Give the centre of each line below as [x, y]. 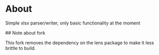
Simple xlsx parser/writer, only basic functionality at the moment [73, 23]
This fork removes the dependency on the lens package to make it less [80, 43]
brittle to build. [21, 48]
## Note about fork [25, 33]
